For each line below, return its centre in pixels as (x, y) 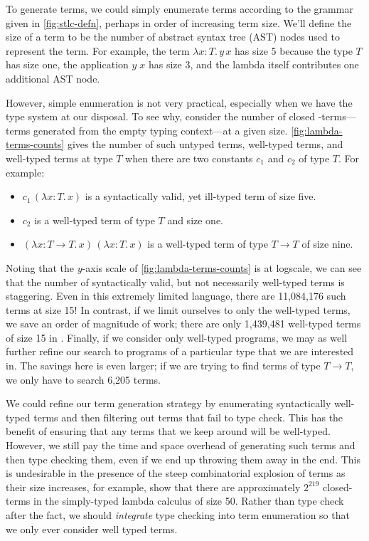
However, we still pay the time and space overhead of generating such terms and (181, 445)
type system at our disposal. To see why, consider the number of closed (161, 116)
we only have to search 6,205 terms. (83, 379)
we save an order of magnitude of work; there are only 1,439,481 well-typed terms (183, 324)
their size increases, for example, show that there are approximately (153, 487)
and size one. (196, 220)
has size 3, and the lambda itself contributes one (253, 64)
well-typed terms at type (59, 158)
